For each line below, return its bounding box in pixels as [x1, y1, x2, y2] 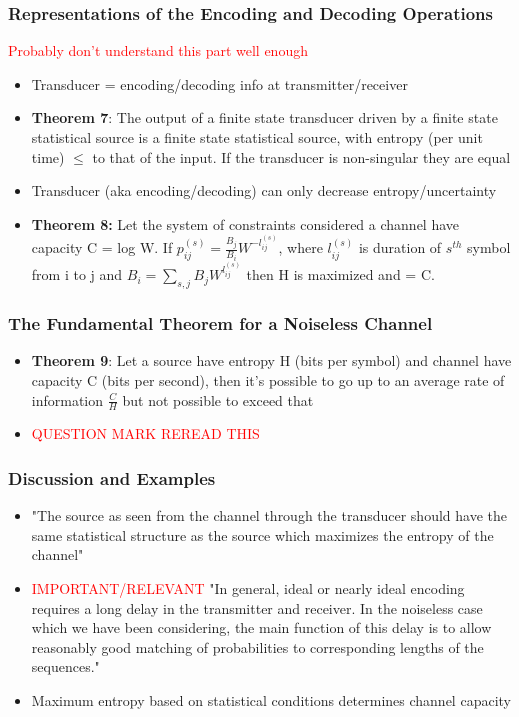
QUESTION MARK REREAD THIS [31, 423, 260, 444]
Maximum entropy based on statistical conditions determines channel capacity [31, 689, 511, 710]
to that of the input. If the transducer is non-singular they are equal [92, 146, 511, 167]
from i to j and [31, 264, 123, 285]
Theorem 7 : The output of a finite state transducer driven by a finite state [31, 107, 498, 128]
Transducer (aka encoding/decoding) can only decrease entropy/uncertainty [31, 180, 497, 201]
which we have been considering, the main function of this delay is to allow [31, 617, 492, 638]
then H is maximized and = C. [246, 264, 435, 285]
